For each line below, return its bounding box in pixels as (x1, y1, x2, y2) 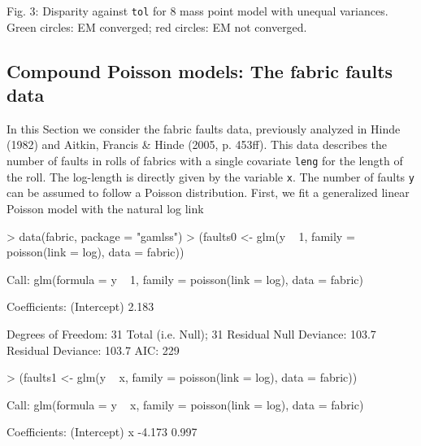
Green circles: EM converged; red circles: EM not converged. (7, 18, 307, 35)
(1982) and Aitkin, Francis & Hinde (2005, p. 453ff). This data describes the (7, 136, 388, 153)
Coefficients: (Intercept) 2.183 (7, 298, 154, 315)
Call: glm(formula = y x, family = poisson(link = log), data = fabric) (7, 396, 364, 413)
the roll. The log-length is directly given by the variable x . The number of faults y (7, 168, 414, 185)
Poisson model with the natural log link (7, 199, 204, 216)
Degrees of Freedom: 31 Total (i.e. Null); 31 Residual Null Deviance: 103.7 (7, 325, 376, 342)
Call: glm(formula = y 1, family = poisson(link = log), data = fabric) (7, 270, 363, 287)
